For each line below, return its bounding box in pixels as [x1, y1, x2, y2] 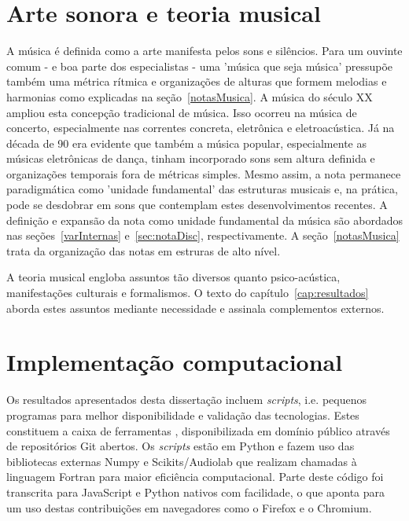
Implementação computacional [6, 346, 343, 378]
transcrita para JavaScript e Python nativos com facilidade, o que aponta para [6, 483, 385, 500]
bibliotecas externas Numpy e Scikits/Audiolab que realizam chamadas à [6, 453, 357, 469]
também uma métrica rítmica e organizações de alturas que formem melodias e [6, 73, 387, 90]
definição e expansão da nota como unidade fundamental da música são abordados [6, 211, 403, 228]
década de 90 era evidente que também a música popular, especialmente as [6, 134, 367, 151]
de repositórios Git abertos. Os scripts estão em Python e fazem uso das [6, 438, 355, 454]
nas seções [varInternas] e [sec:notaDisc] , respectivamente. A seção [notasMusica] [6, 227, 400, 244]
